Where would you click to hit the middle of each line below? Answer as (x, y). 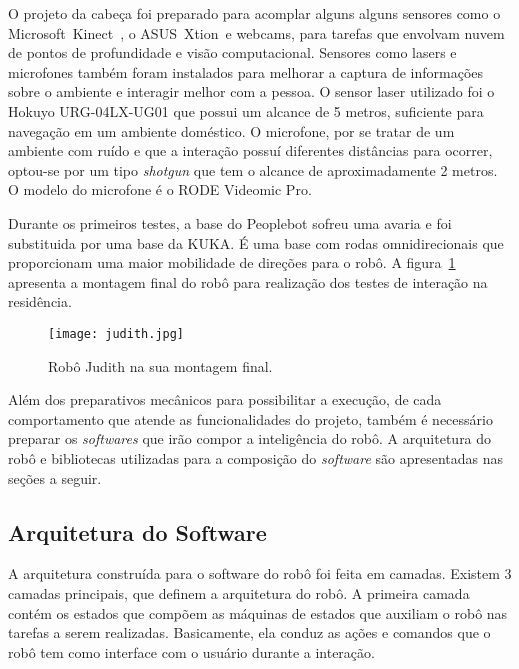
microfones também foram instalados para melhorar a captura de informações (246, 71)
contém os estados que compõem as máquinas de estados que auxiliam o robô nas (258, 612)
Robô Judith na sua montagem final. (160, 365)
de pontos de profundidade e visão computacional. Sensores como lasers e (232, 52)
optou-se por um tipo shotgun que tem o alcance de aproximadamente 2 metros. (253, 169)
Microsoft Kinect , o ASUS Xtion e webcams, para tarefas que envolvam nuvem (256, 32)
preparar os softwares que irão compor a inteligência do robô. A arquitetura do (250, 438)
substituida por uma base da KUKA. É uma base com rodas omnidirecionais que (256, 242)
